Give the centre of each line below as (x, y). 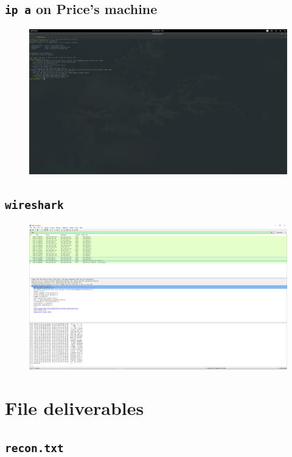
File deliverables (75, 407)
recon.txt (34, 448)
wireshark (34, 205)
